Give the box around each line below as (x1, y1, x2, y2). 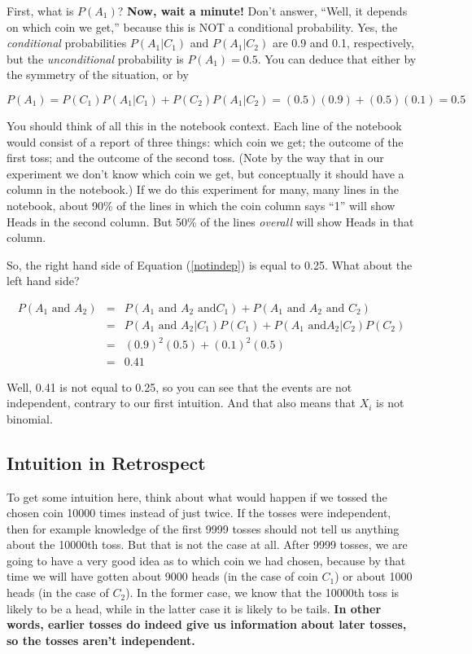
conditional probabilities (7, 34, 127, 51)
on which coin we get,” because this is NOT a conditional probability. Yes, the (7, 18, 398, 35)
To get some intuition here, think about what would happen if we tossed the (7, 488, 387, 505)
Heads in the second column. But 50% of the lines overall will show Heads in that (7, 213, 414, 230)
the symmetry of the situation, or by (7, 66, 189, 83)
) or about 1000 (334, 568, 413, 585)
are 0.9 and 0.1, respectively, (272, 34, 414, 51)
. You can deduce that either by (257, 50, 417, 67)
